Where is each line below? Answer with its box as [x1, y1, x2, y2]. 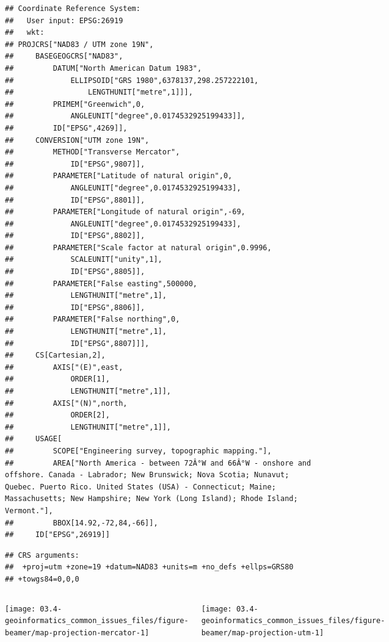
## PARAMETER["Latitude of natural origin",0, [5, 171, 233, 181]
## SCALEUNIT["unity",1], [5, 255, 162, 264]
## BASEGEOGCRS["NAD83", [5, 52, 123, 61]
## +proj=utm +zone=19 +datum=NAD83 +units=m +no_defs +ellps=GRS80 [5, 563, 294, 572]
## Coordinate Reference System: [5, 4, 140, 13]
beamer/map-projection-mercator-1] [5, 628, 150, 637]
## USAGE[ [5, 435, 62, 444]
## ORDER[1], [5, 375, 110, 384]
